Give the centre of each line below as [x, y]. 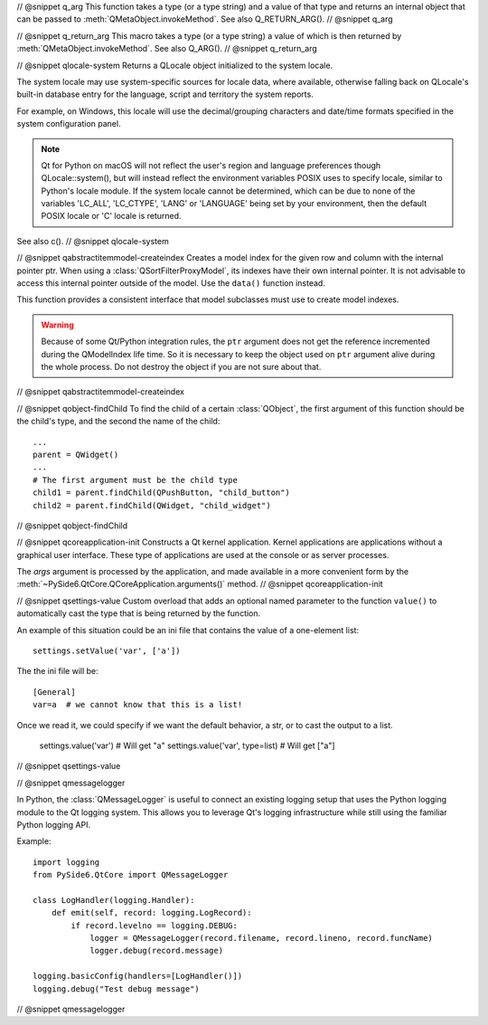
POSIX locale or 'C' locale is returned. [111, 216]
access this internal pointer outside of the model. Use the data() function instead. [171, 283]
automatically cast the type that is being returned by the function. [139, 613]
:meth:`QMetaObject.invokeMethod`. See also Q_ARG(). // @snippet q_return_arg [167, 49]
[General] [54, 692]
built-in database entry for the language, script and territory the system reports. [165, 94]
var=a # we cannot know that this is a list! [138, 705]
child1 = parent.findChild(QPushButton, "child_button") [162, 493]
